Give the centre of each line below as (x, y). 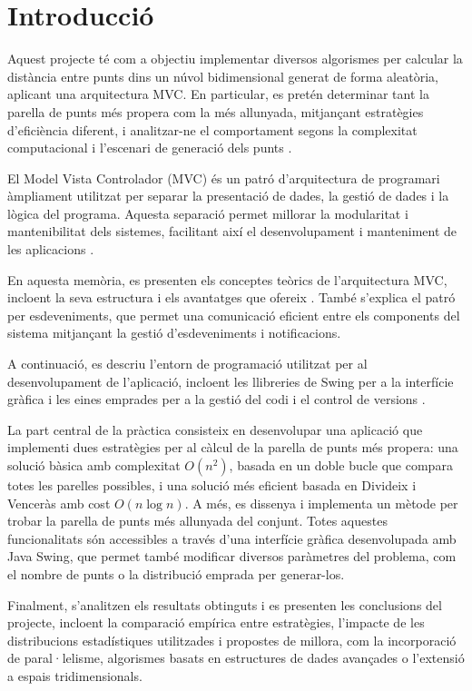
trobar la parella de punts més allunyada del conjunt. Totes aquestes (197, 521)
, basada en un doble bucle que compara (341, 465)
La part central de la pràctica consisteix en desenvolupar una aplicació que (215, 429)
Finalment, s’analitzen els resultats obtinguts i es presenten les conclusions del (225, 604)
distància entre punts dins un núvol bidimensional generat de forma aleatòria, (223, 76)
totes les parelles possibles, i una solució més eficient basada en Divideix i (212, 485)
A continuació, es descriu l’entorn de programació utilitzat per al (187, 364)
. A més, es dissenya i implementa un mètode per (321, 503)
